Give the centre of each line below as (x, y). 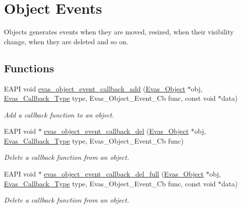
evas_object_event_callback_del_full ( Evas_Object (124, 174)
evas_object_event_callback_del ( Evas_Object (116, 131)
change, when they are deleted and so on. (66, 41)
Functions (29, 68)
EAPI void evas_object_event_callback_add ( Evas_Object (95, 88)
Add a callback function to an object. (59, 114)
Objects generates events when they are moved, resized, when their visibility (119, 32)
